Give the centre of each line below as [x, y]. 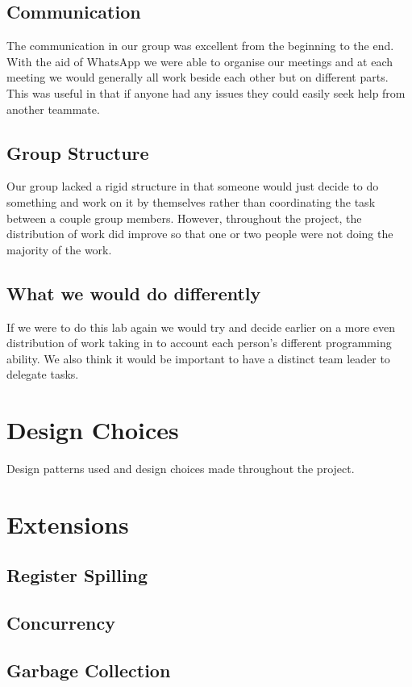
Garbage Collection [89, 670]
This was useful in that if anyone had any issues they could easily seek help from [206, 92]
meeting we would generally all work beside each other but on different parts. [198, 77]
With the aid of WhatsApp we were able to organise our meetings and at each [200, 61]
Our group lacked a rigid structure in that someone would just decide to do [193, 186]
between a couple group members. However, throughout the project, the [184, 218]
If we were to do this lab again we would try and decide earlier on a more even [201, 327]
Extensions [68, 524]
